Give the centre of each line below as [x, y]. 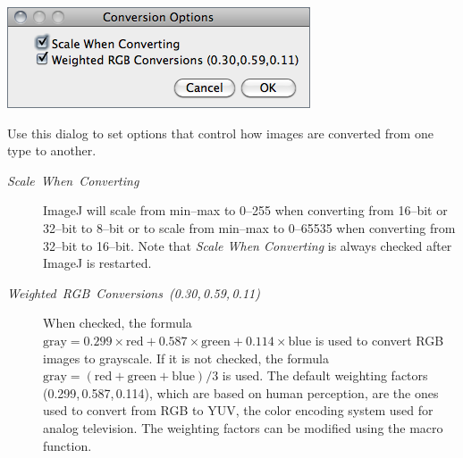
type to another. [52, 150]
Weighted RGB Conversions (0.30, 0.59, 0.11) [134, 292]
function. [67, 445]
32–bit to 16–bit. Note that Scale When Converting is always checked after [248, 245]
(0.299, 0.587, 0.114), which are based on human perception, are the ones [241, 392]
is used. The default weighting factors [325, 375]
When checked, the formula [118, 323]
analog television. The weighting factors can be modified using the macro [243, 427]
